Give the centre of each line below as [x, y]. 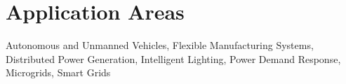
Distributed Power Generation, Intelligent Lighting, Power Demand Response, [173, 58]
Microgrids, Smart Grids [58, 72]
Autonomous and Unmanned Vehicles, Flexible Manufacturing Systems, [160, 45]
